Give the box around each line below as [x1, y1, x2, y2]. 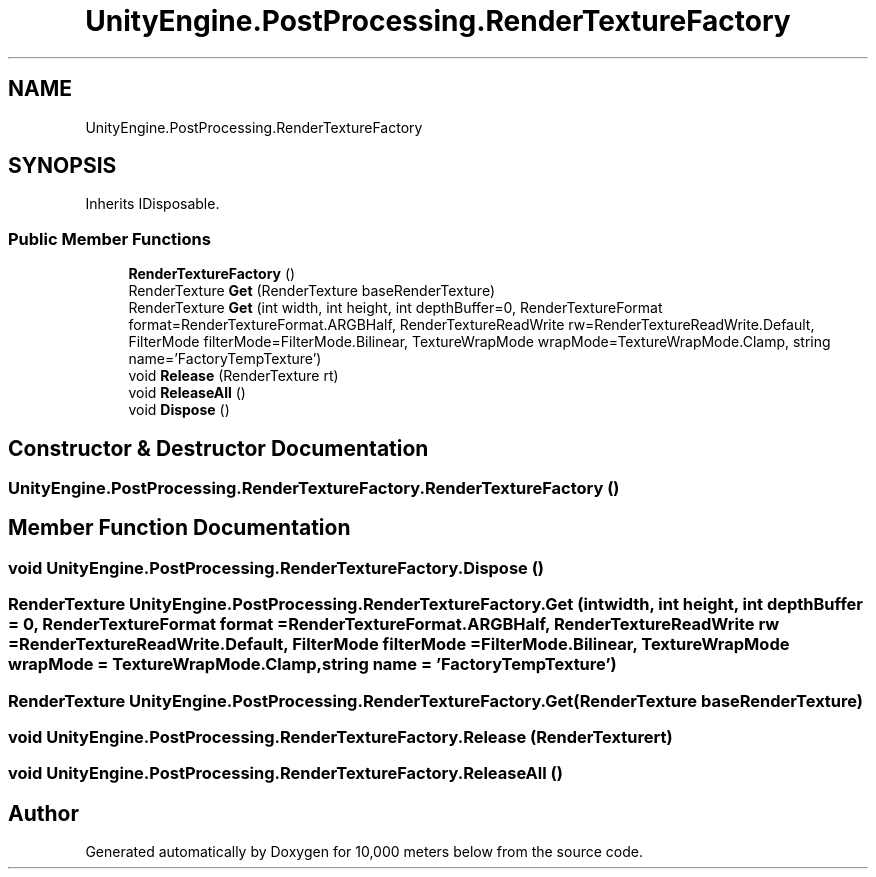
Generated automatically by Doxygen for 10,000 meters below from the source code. [85, 843, 643, 861]
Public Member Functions [8, 228, 211, 249]
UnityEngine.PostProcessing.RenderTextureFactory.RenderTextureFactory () [8, 478, 620, 499]
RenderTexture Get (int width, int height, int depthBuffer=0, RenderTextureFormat [128, 299, 663, 317]
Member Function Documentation [8, 515, 351, 541]
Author [8, 800, 79, 826]
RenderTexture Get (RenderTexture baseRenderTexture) [128, 282, 496, 300]
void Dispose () [128, 401, 230, 419]
